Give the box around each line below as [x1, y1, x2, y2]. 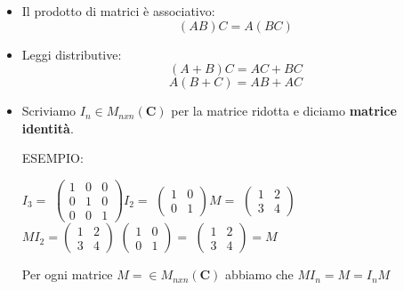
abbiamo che [225, 265, 294, 284]
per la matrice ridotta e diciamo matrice [171, 101, 397, 120]
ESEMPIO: [21, 149, 84, 167]
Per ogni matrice [21, 265, 113, 284]
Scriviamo [21, 101, 77, 120]
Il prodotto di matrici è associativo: [21, 2, 215, 20]
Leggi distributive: [21, 44, 122, 63]
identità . [21, 118, 74, 137]
